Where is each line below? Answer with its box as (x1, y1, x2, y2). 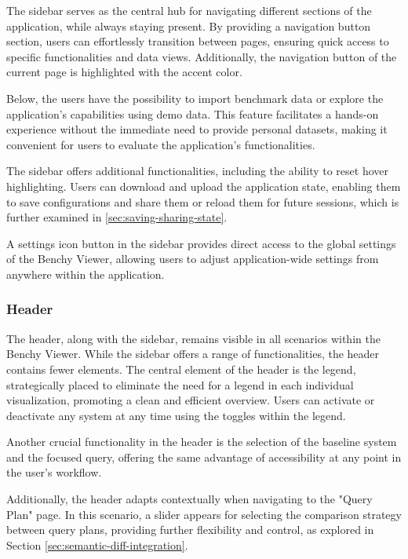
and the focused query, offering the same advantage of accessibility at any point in (6, 448, 402, 465)
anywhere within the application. (6, 265, 165, 282)
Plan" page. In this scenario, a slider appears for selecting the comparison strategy (6, 506, 402, 522)
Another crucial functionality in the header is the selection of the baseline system (6, 433, 397, 450)
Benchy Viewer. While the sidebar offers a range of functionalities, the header (6, 345, 380, 362)
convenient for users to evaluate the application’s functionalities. (6, 136, 315, 152)
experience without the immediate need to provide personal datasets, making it (6, 121, 388, 137)
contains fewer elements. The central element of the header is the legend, (6, 360, 356, 377)
